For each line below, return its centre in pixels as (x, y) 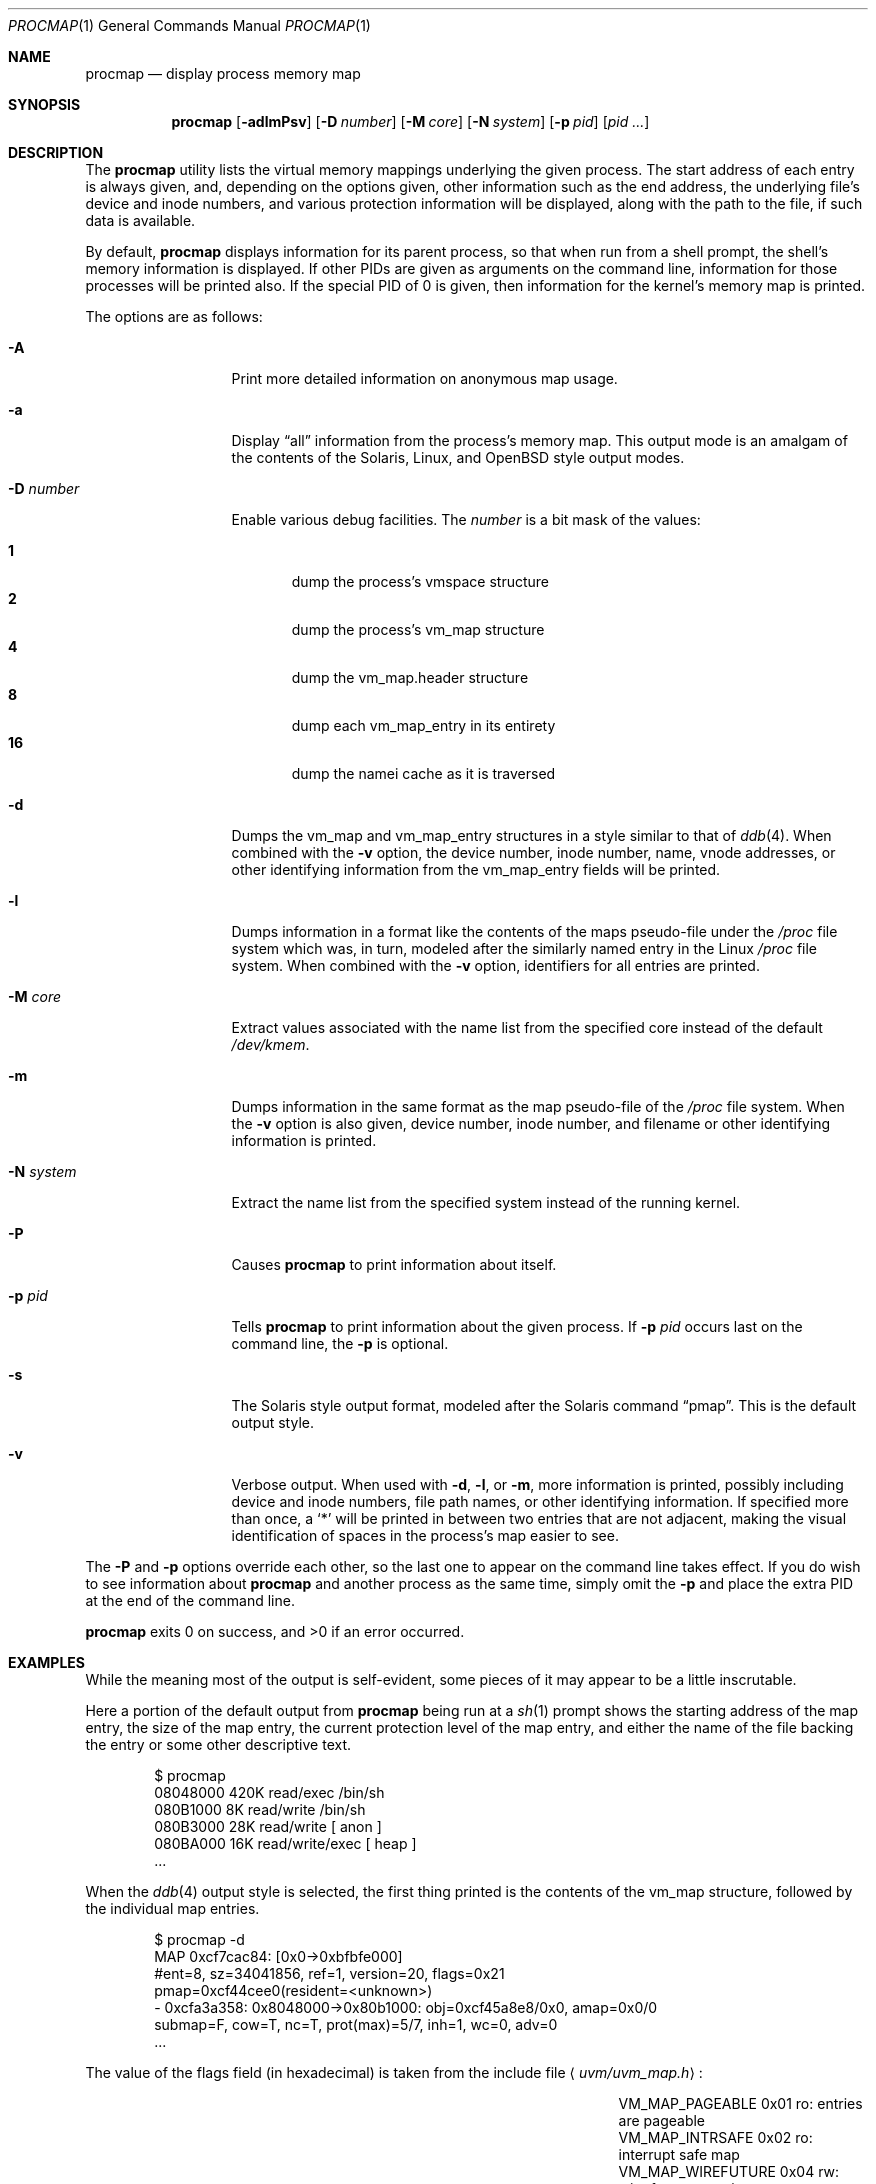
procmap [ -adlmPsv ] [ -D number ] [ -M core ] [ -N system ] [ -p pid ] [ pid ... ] (410, 121)
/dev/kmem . (270, 1044)
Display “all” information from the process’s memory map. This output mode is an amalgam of (539, 440)
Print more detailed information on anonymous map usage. (424, 378)
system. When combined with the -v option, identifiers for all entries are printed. (495, 965)
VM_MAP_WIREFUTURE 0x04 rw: (729, 2171)
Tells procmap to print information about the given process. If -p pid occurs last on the (517, 1326)
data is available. (140, 220)
